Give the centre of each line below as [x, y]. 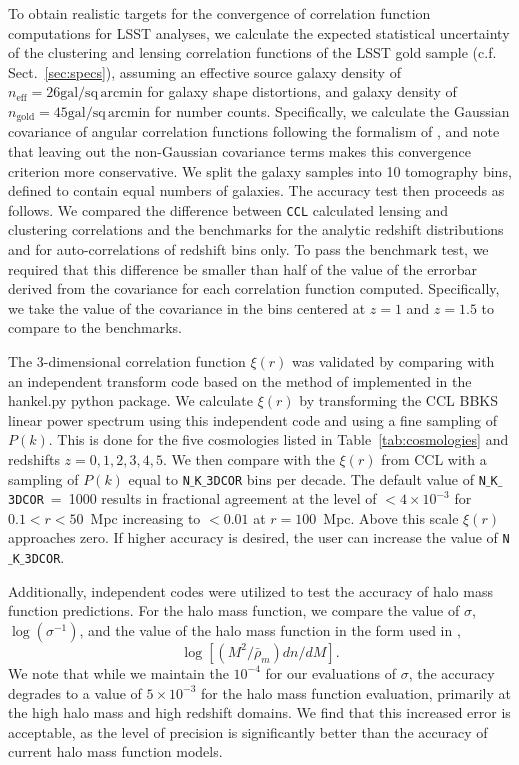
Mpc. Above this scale [391, 517]
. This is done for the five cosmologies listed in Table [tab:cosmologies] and [278, 439]
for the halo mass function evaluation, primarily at [356, 692]
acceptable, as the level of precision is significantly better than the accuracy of [248, 731]
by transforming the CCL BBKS [398, 400]
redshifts [34, 458]
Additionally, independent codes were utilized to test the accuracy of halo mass [250, 590]
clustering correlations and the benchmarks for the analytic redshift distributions [256, 229]
